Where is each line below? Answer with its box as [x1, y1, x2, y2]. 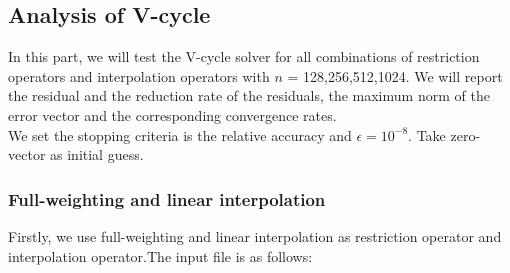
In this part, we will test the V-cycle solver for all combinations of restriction [8, 46, 480, 67]
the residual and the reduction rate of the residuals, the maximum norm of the [8, 85, 490, 106]
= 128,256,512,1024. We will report [287, 65, 503, 86]
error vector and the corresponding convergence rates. [8, 104, 337, 125]
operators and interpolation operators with [8, 65, 270, 86]
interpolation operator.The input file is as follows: [8, 245, 313, 266]
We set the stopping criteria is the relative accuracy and [8, 124, 352, 145]
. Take [408, 124, 446, 145]
